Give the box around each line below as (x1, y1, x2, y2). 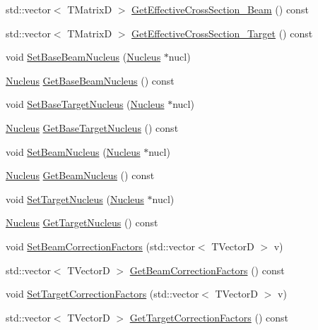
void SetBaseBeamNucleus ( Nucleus (6, 49, 161, 64)
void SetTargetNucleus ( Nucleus (6, 191, 144, 206)
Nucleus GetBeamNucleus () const (6, 168, 155, 183)
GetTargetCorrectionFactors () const (129, 310, 288, 324)
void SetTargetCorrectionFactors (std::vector (6, 286, 199, 301)
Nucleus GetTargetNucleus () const (6, 215, 158, 230)
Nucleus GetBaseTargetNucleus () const (6, 120, 179, 135)
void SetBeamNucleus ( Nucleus (6, 144, 141, 159)
